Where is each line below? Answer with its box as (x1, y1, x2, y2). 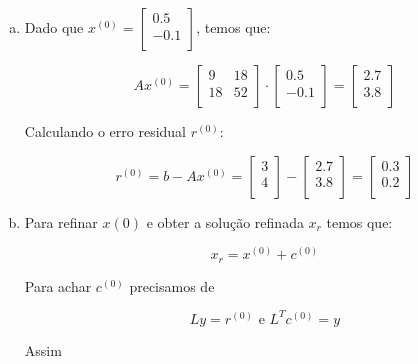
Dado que (24, 17, 84, 37)
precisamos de (129, 275, 215, 296)
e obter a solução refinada (146, 211, 304, 232)
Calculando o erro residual (24, 121, 187, 141)
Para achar (24, 275, 92, 296)
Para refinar (24, 211, 98, 232)
